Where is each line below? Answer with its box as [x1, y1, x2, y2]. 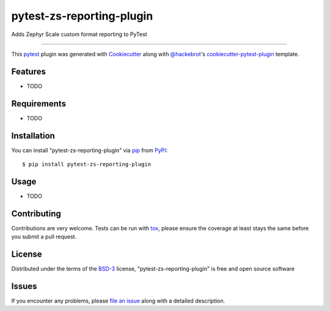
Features [11, 66, 46, 76]
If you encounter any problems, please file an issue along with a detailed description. [11, 297, 226, 305]
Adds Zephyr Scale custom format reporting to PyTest [11, 31, 147, 38]
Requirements [11, 98, 67, 109]
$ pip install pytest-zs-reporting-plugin [22, 161, 152, 168]
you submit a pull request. [11, 233, 77, 241]
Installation [11, 130, 55, 141]
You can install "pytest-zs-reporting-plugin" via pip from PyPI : [11, 147, 168, 154]
